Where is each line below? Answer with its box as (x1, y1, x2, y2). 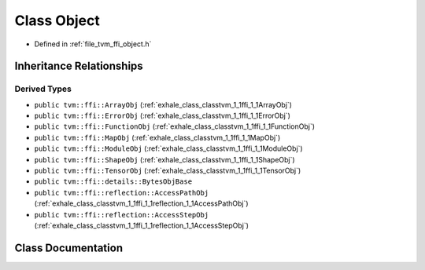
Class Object (14, 12, 100, 29)
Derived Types (14, 83, 72, 94)
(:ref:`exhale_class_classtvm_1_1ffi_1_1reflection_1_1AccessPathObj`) (34, 199, 249, 208)
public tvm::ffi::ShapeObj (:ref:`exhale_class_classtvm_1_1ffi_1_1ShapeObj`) (34, 155, 295, 164)
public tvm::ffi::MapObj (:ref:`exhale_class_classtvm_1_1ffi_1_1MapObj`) (34, 133, 281, 142)
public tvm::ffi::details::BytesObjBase (34, 177, 193, 186)
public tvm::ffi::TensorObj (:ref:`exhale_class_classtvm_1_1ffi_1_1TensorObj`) (34, 166, 301, 176)
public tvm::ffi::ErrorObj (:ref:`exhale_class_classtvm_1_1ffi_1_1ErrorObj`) (34, 111, 291, 121)
